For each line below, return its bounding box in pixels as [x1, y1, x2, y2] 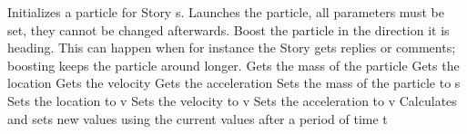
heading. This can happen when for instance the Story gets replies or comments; [7, 38, 456, 57]
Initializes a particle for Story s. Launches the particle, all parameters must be [7, 3, 444, 21]
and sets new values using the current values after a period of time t [7, 109, 388, 128]
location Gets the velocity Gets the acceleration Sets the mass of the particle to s [7, 73, 461, 92]
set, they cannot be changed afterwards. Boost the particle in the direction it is [7, 20, 450, 39]
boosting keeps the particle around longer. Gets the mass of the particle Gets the [7, 55, 460, 74]
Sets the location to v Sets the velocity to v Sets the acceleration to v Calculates [7, 91, 457, 110]
